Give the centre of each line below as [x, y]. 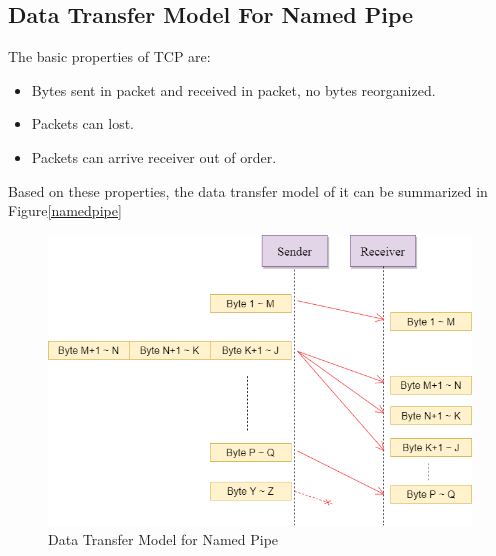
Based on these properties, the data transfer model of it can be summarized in [248, 190]
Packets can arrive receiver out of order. [154, 156]
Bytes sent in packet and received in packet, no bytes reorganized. [233, 89]
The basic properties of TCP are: [109, 56]
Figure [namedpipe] [65, 210]
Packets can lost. [83, 123]
